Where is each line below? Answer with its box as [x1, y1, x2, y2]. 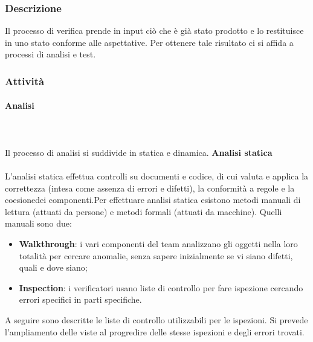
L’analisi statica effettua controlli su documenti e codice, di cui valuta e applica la [5, 170, 309, 182]
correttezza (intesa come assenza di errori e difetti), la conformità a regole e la [5, 181, 295, 194]
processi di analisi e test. [5, 48, 96, 60]
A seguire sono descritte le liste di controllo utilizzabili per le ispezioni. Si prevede [5, 313, 308, 326]
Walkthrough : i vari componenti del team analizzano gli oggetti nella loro [19, 237, 298, 250]
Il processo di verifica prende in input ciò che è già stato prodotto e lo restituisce [5, 24, 304, 37]
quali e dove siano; [19, 261, 88, 274]
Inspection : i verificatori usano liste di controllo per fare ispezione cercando [19, 281, 303, 294]
